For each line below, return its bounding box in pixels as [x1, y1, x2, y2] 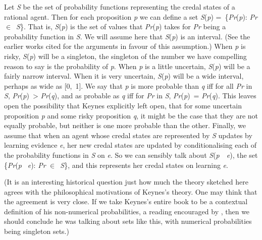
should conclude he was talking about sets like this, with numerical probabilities [4, 216, 252, 226]
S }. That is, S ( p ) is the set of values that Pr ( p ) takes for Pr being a [16, 21, 226, 32]
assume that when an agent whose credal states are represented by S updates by [4, 130, 252, 140]
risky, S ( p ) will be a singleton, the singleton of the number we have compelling [4, 50, 247, 61]
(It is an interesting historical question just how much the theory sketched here [4, 176, 248, 187]
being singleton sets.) [4, 226, 69, 236]
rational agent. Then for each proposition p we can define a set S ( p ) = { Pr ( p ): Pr [4, 11, 257, 22]
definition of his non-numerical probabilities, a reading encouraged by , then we [4, 206, 250, 216]
